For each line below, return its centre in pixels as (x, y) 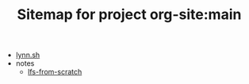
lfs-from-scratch (55, 72)
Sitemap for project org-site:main (129, 15)
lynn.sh (28, 55)
